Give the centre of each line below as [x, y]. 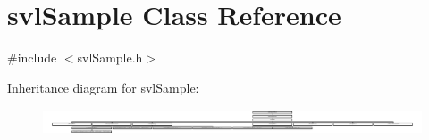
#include [32, 58]
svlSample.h [110, 58]
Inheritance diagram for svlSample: [103, 87]
